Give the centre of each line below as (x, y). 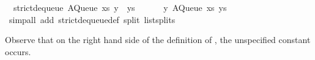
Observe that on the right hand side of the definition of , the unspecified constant (158, 40)
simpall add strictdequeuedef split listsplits (92, 19)
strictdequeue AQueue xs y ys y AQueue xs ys (120, 7)
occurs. (18, 51)
